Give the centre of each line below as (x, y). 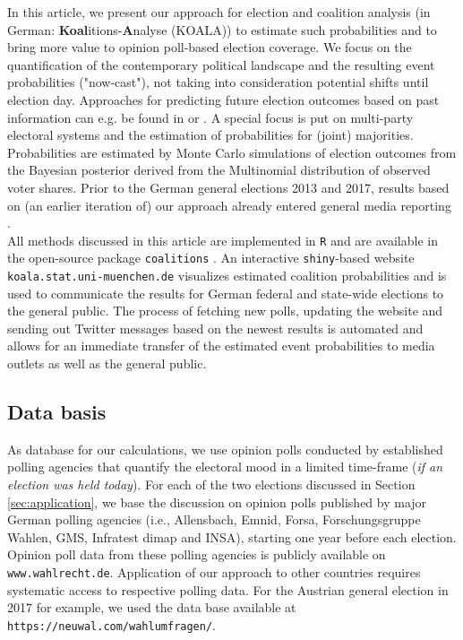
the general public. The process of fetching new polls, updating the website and (225, 311)
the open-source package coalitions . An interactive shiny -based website (211, 258)
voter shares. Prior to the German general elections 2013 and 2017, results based (228, 187)
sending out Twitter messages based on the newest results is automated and (215, 328)
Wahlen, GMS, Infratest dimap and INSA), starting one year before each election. (232, 536)
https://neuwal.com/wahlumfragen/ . (111, 624)
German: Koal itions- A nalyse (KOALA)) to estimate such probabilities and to (222, 29)
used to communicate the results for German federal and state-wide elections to (226, 293)
